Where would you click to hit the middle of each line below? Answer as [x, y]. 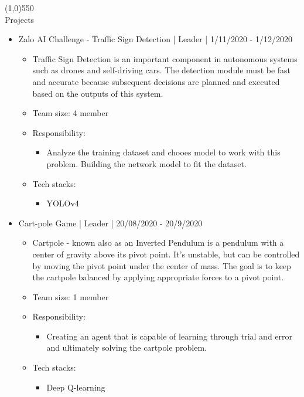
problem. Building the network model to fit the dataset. [146, 163]
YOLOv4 [63, 203]
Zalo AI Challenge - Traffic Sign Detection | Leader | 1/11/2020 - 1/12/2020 [155, 39]
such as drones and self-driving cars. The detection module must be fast [162, 70]
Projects [20, 19]
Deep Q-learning [76, 387]
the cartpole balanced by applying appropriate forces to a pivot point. [158, 277]
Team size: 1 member [71, 296]
